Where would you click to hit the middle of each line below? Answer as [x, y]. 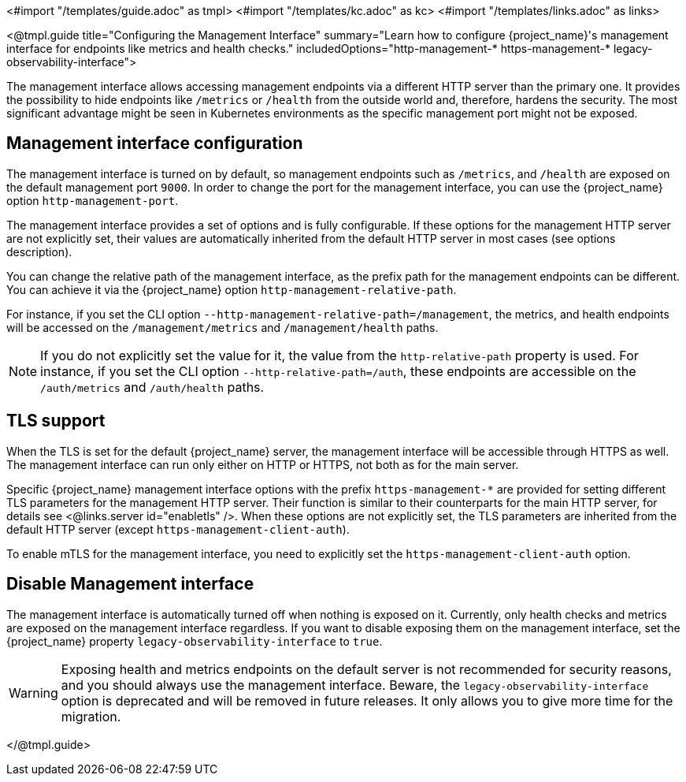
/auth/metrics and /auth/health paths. [152, 387]
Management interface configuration [155, 143]
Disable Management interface [130, 584]
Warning [33, 693]
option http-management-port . [93, 200]
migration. [91, 716]
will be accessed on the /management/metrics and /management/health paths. [222, 327]
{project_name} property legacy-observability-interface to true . [195, 641]
